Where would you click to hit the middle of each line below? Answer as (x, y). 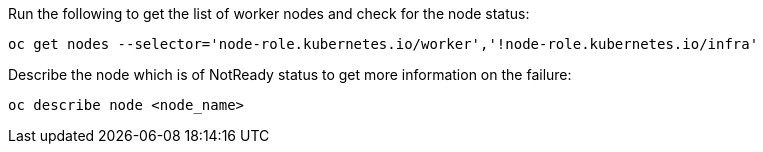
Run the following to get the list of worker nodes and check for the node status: (269, 13)
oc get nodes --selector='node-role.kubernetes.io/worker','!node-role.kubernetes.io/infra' (383, 44)
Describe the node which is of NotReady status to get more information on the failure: (290, 74)
